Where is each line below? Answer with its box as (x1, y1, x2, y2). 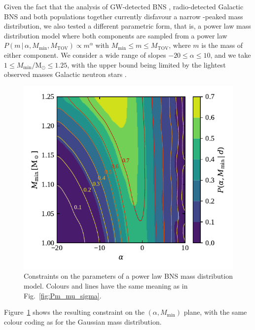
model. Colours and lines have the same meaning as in (24, 280, 188, 291)
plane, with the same (183, 307, 247, 317)
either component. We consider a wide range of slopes (4, 49, 166, 60)
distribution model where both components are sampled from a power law (4, 30, 227, 40)
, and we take (210, 49, 251, 60)
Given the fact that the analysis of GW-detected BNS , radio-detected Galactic (4, 1, 244, 11)
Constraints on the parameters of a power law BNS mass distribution (24, 271, 233, 281)
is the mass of (201, 40, 243, 50)
